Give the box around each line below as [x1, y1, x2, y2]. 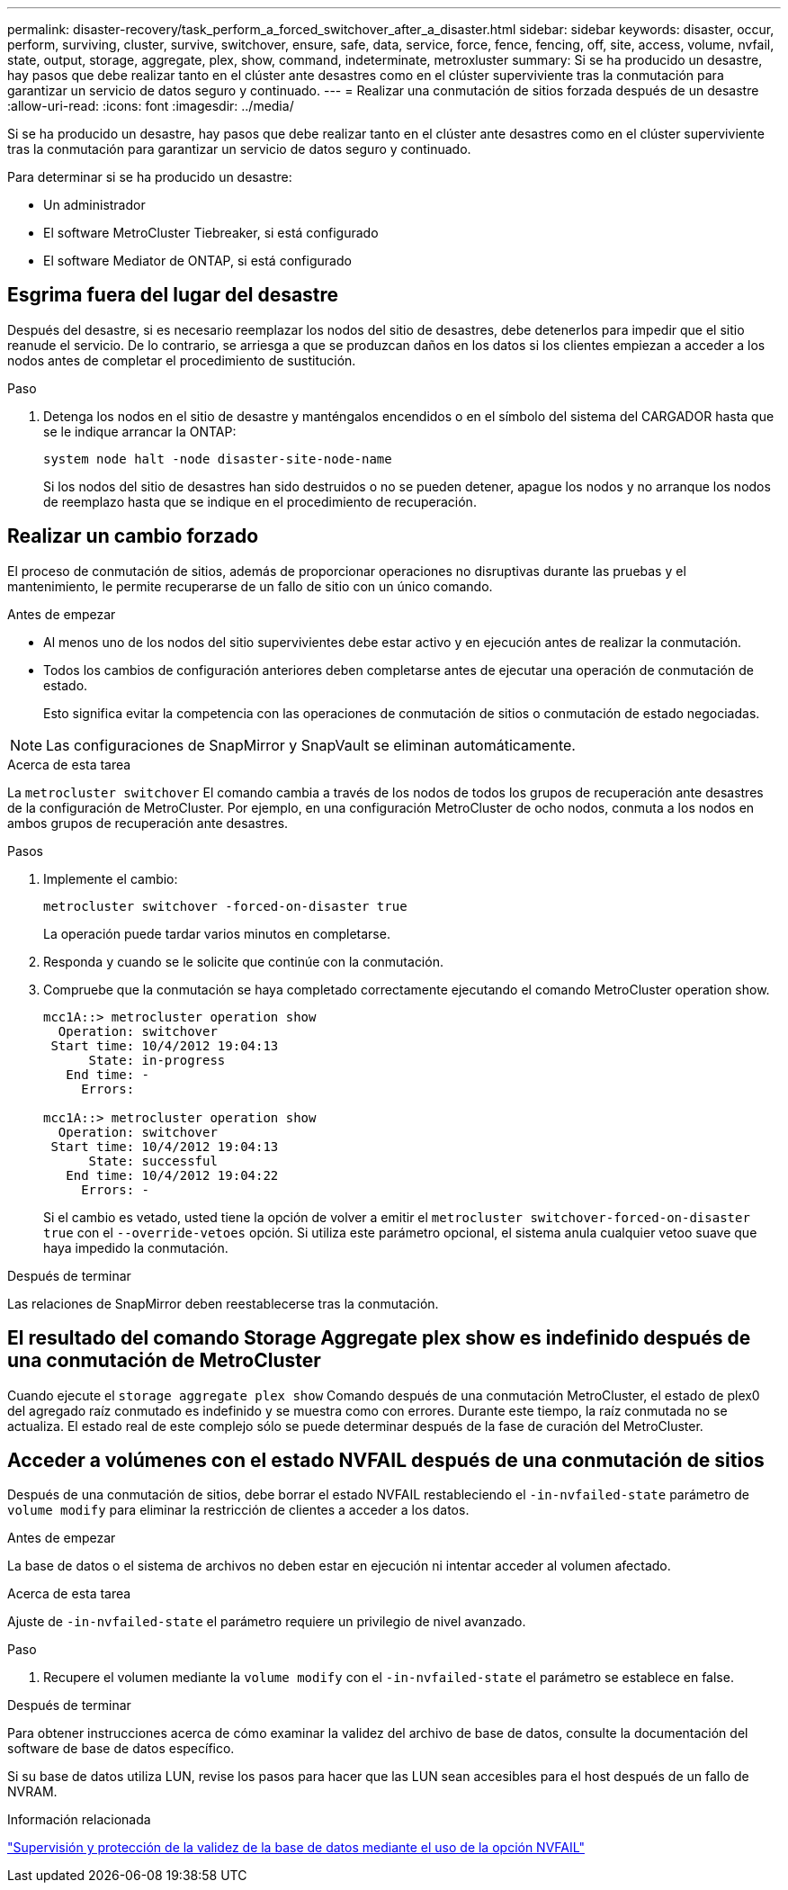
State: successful [88, 1153, 218, 1168]
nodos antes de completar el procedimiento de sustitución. [7, 352, 356, 368]
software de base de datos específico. [7, 1741, 235, 1757]
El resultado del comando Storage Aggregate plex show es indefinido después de [7, 1327, 751, 1350]
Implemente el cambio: [43, 870, 178, 886]
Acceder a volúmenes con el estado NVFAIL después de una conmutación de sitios [7, 1448, 765, 1471]
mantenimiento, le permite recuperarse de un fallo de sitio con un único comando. [7, 578, 493, 594]
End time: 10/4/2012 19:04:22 [66, 1167, 279, 1183]
